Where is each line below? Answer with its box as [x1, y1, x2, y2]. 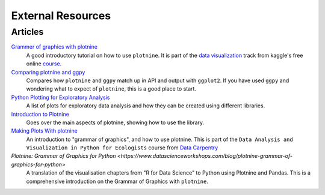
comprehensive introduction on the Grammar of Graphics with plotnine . [26, 178, 209, 185]
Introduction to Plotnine [11, 110, 69, 118]
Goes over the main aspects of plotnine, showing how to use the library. [26, 119, 205, 126]
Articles [11, 26, 44, 37]
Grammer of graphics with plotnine [11, 43, 97, 50]
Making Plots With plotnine [11, 127, 78, 134]
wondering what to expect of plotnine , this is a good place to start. [26, 85, 197, 92]
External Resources [11, 9, 111, 22]
